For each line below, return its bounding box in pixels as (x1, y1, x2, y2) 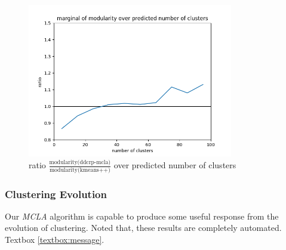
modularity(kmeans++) (49, 166, 110, 173)
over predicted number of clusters (113, 159, 236, 171)
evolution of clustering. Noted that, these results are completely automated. (5, 221, 282, 234)
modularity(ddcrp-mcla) (49, 159, 111, 165)
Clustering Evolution (5, 186, 107, 201)
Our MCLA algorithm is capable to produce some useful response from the (5, 209, 279, 222)
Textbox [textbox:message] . (5, 233, 104, 246)
